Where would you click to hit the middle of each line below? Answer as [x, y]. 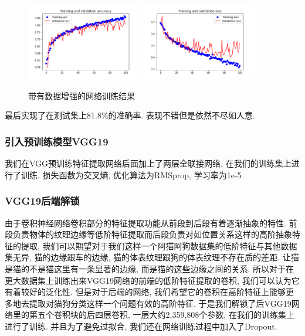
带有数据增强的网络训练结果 [82, 95]
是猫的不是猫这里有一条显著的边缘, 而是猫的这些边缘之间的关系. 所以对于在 [150, 268]
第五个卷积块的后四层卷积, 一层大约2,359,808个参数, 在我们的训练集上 [162, 315]
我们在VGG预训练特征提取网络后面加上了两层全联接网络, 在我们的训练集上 [148, 163]
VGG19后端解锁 [42, 201]
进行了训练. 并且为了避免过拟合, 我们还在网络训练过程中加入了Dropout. [141, 326]
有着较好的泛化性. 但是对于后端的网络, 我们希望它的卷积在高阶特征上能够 [145, 292]
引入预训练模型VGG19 [57, 141]
